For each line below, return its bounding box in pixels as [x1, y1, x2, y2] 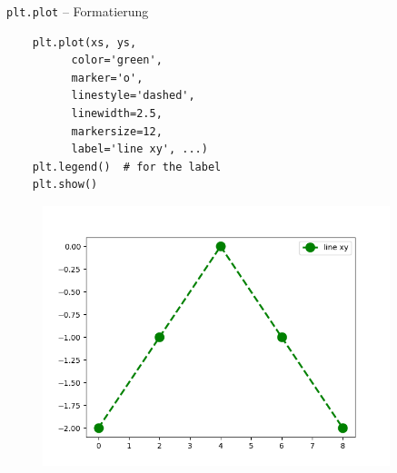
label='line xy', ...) [71, 143, 208, 156]
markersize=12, [71, 124, 163, 138]
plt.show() [32, 178, 98, 192]
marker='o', [71, 71, 144, 84]
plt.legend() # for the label [32, 160, 222, 173]
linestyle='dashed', [71, 89, 195, 103]
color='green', [71, 54, 163, 67]
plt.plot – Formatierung [6, 2, 149, 20]
